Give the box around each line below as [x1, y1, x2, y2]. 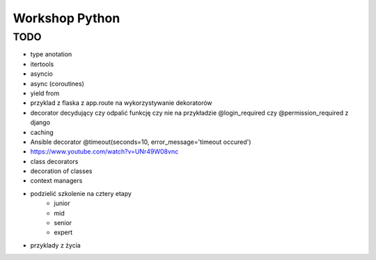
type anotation [30, 50, 72, 58]
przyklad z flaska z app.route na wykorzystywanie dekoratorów [30, 99, 212, 107]
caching [30, 128, 54, 136]
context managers [30, 177, 83, 185]
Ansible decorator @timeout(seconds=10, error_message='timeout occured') [30, 138, 251, 146]
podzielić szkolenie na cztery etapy [30, 189, 132, 197]
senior [54, 219, 72, 227]
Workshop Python [13, 10, 120, 26]
